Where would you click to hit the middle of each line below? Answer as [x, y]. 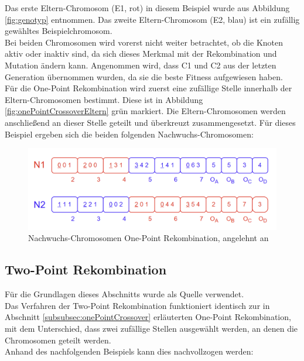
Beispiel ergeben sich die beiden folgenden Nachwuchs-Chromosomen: [129, 134]
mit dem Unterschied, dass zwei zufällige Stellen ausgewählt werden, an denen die [151, 328]
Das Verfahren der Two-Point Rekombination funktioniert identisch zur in [137, 305]
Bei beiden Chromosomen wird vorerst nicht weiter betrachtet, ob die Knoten [144, 42]
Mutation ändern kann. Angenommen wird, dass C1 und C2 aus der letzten [141, 65]
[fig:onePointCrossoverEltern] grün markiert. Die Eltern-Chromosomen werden [145, 111]
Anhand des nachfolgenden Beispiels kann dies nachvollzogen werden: [129, 351]
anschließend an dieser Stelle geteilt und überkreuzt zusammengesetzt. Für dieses [150, 122]
